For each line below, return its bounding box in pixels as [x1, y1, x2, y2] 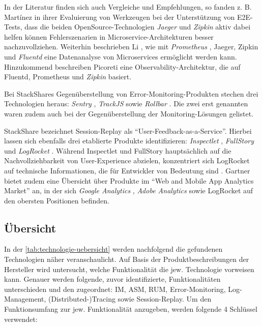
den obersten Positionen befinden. [4, 195, 109, 205]
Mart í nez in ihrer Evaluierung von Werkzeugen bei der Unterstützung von [4, 11, 235, 22]
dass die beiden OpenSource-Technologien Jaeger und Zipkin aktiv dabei [24, 21, 251, 32]
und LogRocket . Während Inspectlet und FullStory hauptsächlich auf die [4, 145, 231, 156]
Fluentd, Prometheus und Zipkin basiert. [4, 71, 132, 82]
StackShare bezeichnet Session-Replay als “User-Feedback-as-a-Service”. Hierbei [4, 125, 252, 136]
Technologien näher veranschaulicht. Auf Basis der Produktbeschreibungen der [4, 254, 249, 264]
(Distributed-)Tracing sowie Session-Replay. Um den [48, 293, 212, 304]
